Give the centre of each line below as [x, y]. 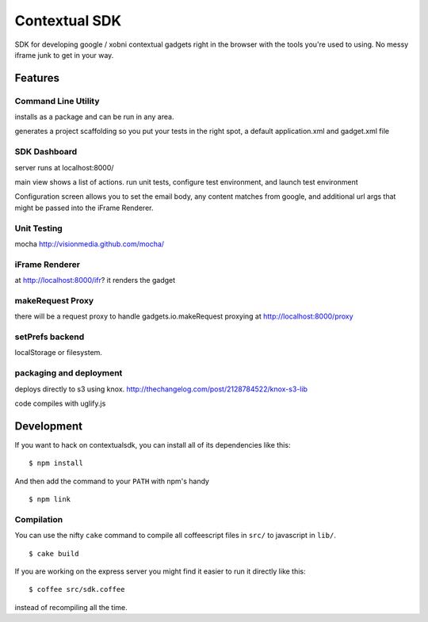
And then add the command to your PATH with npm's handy [112, 481]
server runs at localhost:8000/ [64, 167]
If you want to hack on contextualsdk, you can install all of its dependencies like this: [153, 445]
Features [37, 78]
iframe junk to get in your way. [64, 55]
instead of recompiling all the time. [71, 607]
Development [49, 426]
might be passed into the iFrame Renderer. [84, 208]
